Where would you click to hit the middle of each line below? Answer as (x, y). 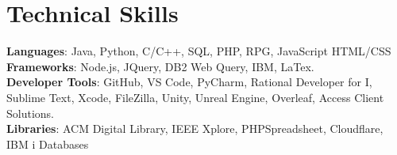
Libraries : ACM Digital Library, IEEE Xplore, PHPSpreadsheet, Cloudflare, (195, 129)
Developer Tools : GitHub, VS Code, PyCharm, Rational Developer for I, (189, 82)
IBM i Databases (48, 144)
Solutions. (30, 113)
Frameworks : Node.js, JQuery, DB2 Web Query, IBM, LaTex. (160, 66)
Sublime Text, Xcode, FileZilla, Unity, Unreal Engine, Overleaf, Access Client (195, 97)
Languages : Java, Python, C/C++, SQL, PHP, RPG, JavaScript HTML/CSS (199, 51)
